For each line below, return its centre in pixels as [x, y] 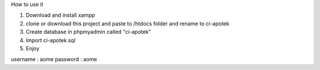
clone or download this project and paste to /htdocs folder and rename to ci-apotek [127, 23]
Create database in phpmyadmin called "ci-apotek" [88, 32]
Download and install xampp [60, 15]
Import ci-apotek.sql [51, 40]
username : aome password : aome [54, 59]
